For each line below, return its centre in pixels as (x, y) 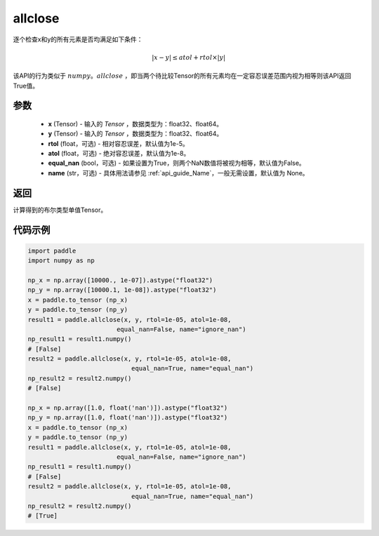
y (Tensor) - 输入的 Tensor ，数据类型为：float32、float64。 (135, 134)
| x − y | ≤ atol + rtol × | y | (189, 57)
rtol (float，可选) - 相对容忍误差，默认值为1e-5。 (118, 143)
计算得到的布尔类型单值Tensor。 (60, 210)
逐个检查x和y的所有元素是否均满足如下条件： (78, 39)
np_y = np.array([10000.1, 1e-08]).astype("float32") (122, 290)
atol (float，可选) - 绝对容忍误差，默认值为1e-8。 (119, 154)
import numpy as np (61, 261)
